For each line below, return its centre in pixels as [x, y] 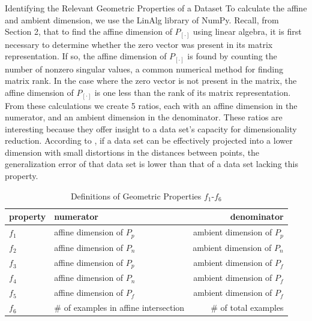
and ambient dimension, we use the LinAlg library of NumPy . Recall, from [142, 19]
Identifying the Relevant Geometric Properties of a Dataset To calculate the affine [156, 8]
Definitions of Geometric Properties [136, 196]
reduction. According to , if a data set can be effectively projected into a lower [149, 140]
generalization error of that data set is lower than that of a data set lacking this [151, 164]
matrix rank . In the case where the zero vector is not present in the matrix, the [151, 81]
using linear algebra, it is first [247, 31]
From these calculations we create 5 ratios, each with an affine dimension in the [151, 105]
